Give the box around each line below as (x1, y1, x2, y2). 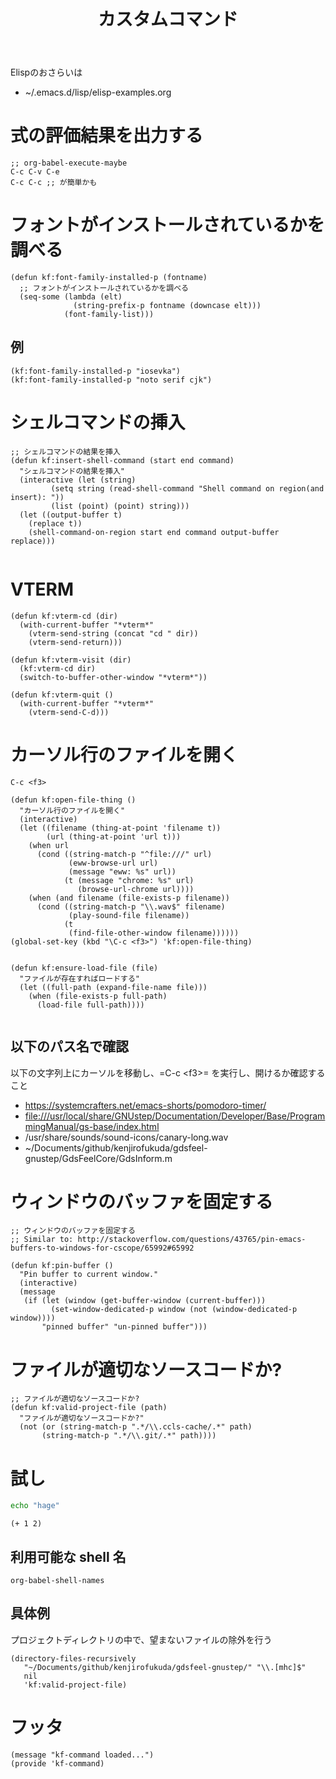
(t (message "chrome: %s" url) (63, 875, 195, 885)
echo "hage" (10, 1501, 60, 1511)
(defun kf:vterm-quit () (10, 690, 114, 700)
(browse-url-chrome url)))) (77, 884, 195, 894)
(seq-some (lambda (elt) (19, 292, 123, 302)
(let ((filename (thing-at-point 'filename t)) (19, 823, 222, 833)
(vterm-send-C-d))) (28, 707, 110, 717)
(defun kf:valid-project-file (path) (10, 1403, 168, 1413)
